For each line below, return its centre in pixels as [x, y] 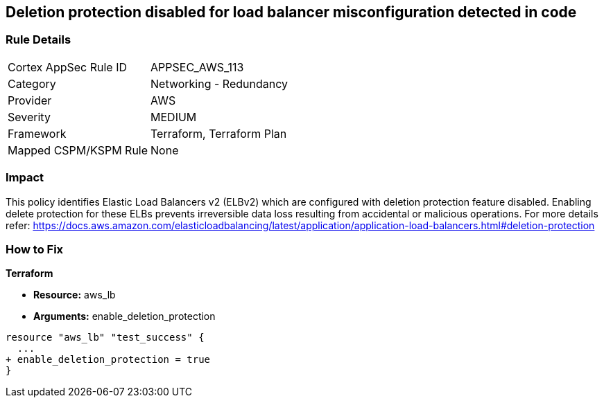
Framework [37, 133]
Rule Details [38, 40]
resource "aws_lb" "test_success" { [105, 338]
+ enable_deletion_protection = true [108, 360]
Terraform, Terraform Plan [219, 133]
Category [32, 83]
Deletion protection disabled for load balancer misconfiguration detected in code [291, 12]
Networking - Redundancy [219, 83]
